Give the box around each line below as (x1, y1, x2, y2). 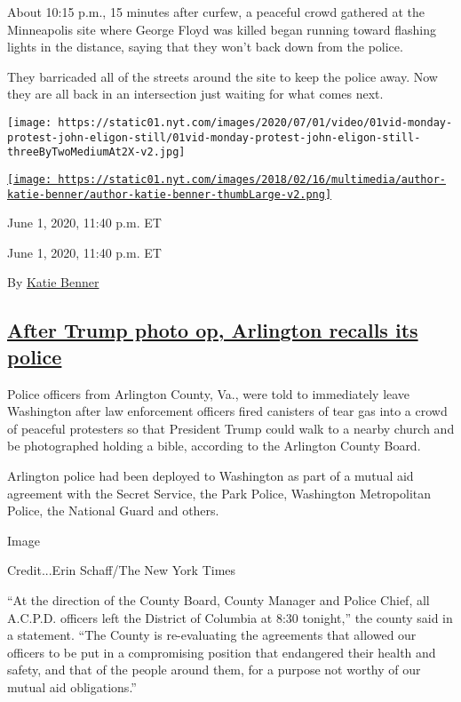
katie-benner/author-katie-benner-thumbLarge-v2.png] (7, 187, 332, 201)
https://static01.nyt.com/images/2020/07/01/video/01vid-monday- (58, 116, 453, 129)
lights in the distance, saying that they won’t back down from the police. (7, 37, 403, 56)
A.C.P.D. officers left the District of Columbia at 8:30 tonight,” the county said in (7, 608, 453, 626)
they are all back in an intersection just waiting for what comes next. (7, 84, 384, 103)
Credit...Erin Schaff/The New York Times (7, 561, 236, 579)
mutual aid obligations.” (7, 677, 137, 696)
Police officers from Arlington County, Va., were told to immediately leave (7, 384, 410, 403)
